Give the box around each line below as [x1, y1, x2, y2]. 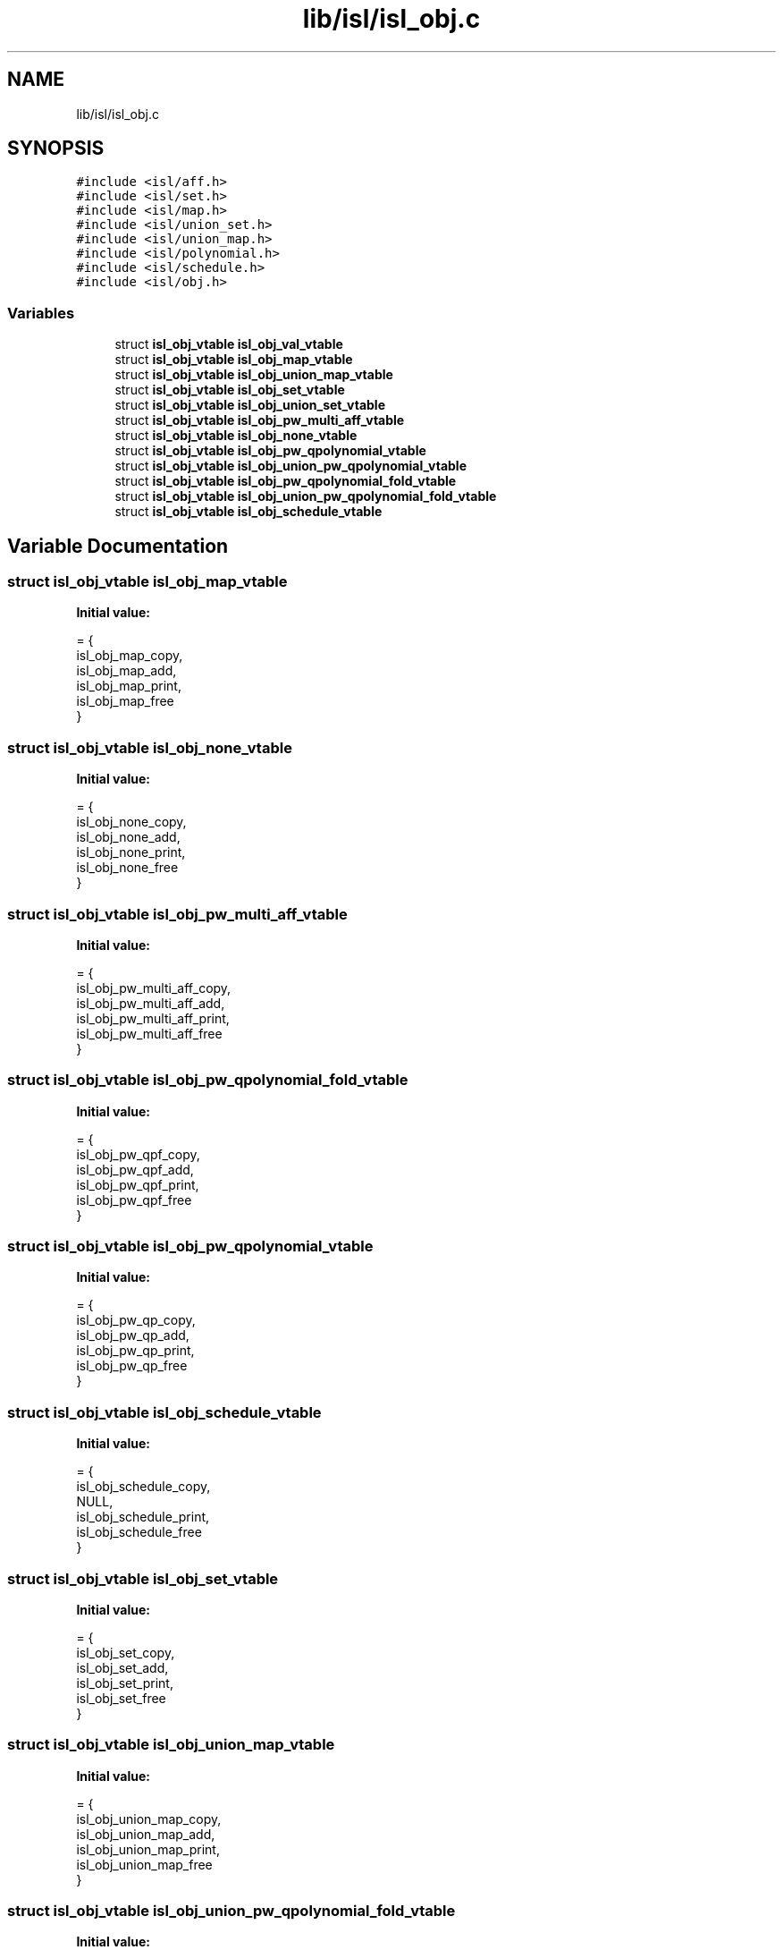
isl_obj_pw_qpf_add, [76, 1161, 194, 1177]
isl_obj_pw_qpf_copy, [76, 1146, 200, 1162]
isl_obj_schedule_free [76, 1524, 202, 1540]
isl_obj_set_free [76, 1690, 166, 1706]
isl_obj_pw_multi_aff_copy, [76, 979, 232, 996]
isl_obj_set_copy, [76, 1644, 175, 1660]
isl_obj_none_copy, [76, 814, 187, 830]
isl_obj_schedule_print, [76, 1509, 210, 1525]
